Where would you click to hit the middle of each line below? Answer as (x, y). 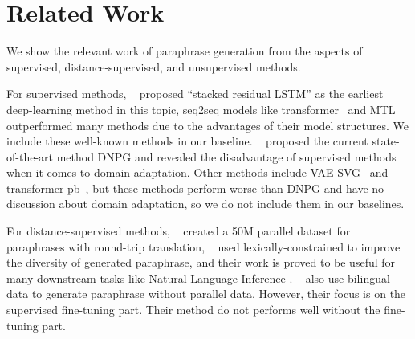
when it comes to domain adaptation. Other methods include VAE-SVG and (197, 172)
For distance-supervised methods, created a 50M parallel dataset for (179, 231)
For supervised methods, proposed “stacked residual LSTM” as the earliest (195, 94)
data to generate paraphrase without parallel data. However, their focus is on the (206, 294)
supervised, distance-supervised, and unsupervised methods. (154, 66)
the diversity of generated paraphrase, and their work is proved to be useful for (201, 262)
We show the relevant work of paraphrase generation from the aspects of (185, 51)
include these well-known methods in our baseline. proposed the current (187, 141)
